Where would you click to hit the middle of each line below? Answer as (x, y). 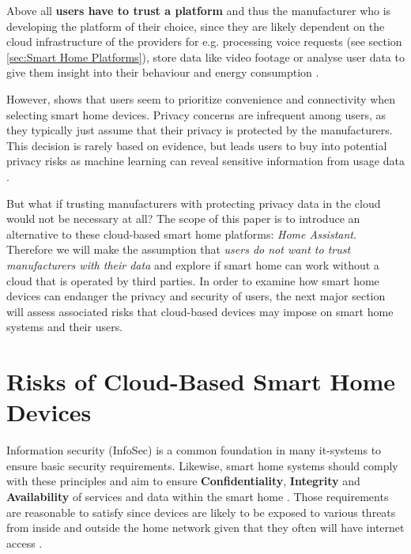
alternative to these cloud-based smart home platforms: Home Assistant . (181, 234)
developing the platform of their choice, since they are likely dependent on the (196, 26)
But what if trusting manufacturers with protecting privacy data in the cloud (194, 203)
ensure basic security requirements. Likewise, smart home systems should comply (202, 465)
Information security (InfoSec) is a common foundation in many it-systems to (194, 450)
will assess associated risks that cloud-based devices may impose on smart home (200, 311)
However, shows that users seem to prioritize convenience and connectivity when (201, 98)
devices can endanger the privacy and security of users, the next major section (196, 296)
